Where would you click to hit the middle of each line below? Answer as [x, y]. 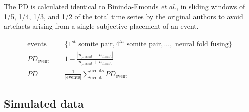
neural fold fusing [202, 45]
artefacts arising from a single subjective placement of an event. [101, 26]
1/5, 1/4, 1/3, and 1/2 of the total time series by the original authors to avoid [124, 16]
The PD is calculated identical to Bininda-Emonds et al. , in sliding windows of [124, 6]
